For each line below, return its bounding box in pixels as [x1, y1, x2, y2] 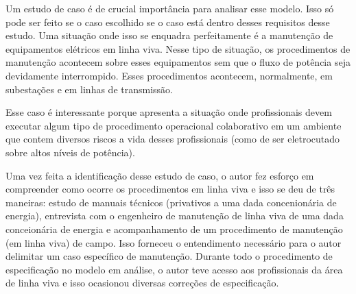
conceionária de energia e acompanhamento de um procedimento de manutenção [5, 221, 343, 236]
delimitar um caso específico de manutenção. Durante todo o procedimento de [5, 249, 333, 263]
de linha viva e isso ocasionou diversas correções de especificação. [5, 275, 279, 290]
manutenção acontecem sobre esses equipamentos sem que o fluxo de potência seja [5, 55, 351, 69]
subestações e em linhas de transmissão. [5, 82, 173, 96]
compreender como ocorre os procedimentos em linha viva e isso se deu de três [5, 182, 335, 196]
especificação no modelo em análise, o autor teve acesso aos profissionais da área [5, 262, 343, 276]
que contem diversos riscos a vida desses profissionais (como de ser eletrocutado [5, 132, 340, 146]
